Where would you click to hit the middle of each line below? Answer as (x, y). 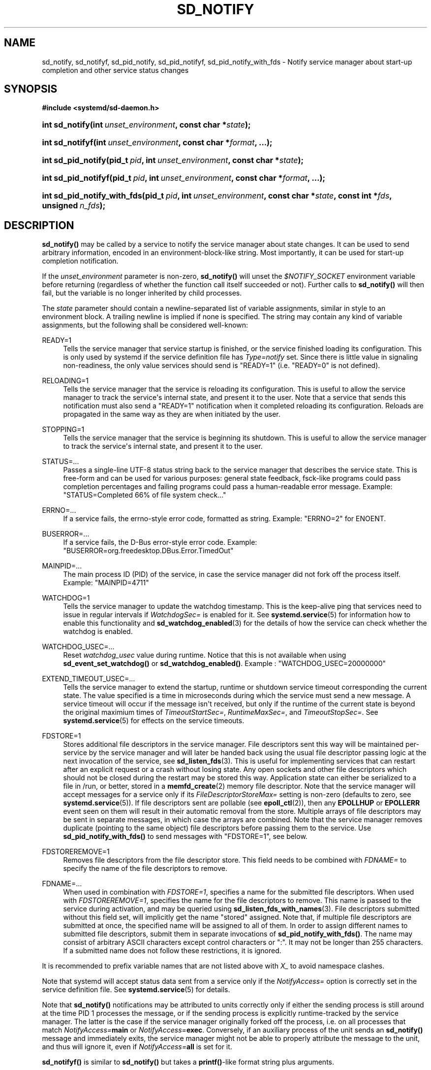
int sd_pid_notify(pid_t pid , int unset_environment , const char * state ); (173, 160)
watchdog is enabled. (98, 632)
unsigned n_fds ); (74, 206)
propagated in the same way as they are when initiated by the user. (172, 414)
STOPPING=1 (63, 430)
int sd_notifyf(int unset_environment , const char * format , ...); (157, 143)
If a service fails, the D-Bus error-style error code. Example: (160, 542)
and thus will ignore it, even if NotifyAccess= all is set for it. (137, 1047)
